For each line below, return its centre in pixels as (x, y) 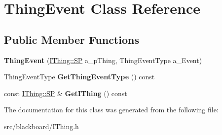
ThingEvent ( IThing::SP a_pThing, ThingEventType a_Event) (103, 60)
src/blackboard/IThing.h (41, 126)
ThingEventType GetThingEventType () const (79, 77)
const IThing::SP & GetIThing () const (66, 93)
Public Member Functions (72, 39)
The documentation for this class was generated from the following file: (111, 110)
